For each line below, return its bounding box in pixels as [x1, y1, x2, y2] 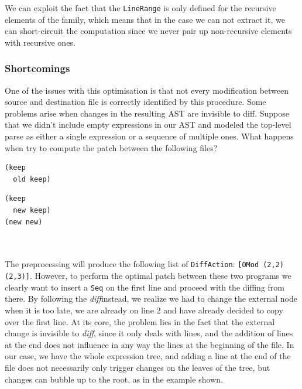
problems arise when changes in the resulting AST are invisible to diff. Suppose [5, 107, 289, 119]
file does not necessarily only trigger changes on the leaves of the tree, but [5, 361, 270, 373]
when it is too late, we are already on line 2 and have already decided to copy [5, 303, 283, 316]
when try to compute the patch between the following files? [5, 141, 218, 153]
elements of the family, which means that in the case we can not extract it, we [5, 13, 285, 25]
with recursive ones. [5, 36, 75, 48]
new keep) [13, 206, 51, 214]
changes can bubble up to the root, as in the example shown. [5, 373, 223, 385]
